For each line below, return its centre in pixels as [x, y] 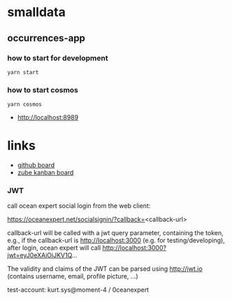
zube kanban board [45, 173]
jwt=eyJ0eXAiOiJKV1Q [39, 255]
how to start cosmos [43, 90]
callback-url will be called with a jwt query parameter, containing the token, [115, 233]
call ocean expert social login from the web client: [79, 206]
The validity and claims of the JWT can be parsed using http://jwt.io [105, 269]
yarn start [23, 72]
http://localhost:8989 [48, 118]
